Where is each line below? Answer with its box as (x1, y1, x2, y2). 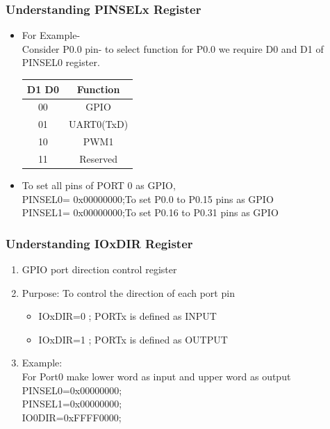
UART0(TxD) (68, 117, 129, 131)
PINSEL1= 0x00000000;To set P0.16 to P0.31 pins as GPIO (22, 205, 279, 220)
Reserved (79, 151, 117, 165)
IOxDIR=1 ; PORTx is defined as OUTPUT (38, 332, 228, 346)
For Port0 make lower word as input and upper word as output (22, 369, 291, 383)
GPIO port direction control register (22, 261, 177, 276)
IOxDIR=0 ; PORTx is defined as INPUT (38, 309, 217, 323)
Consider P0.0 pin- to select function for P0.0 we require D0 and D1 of (22, 41, 324, 56)
